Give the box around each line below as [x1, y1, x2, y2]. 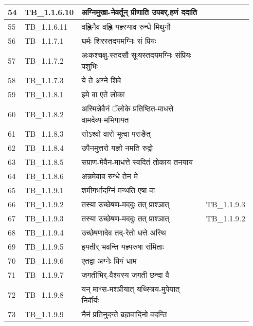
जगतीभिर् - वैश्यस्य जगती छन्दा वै [81, 269, 169, 280]
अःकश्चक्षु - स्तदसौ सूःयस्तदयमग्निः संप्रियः [81, 49, 192, 60]
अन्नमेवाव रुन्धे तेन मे [81, 170, 138, 181]
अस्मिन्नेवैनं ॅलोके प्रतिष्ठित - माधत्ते [81, 103, 174, 114]
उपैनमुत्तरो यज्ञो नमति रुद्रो [81, 142, 153, 153]
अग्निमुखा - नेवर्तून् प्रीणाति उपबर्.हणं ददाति [81, 6, 197, 18]
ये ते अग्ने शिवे [81, 74, 121, 86]
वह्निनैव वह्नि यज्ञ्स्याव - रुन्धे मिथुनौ [81, 21, 171, 32]
